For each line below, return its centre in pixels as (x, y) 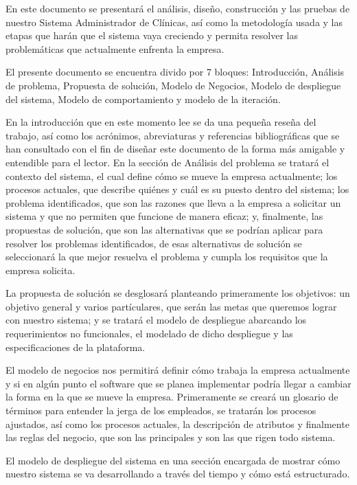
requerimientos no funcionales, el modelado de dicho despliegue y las (149, 334)
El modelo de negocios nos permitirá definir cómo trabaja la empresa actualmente (178, 370)
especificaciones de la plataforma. (76, 347)
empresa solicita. (41, 270)
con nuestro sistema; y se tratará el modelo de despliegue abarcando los (156, 320)
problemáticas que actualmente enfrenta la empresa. (115, 48)
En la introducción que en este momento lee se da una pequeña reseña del (161, 122)
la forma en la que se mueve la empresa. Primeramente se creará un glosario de (172, 397)
